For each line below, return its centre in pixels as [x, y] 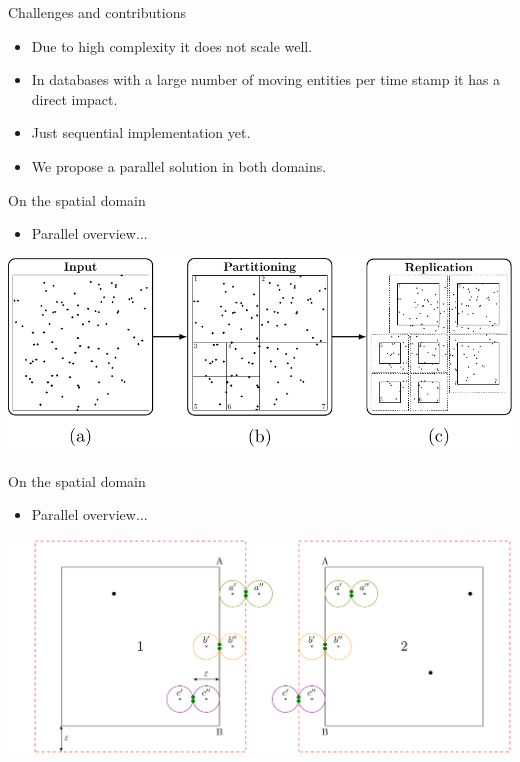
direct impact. [74, 98]
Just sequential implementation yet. [141, 132]
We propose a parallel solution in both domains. [179, 165]
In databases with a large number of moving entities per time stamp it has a [266, 79]
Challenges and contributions [97, 12]
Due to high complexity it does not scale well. [172, 45]
